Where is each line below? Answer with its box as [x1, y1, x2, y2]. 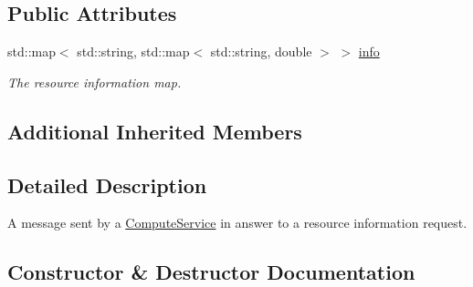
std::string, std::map [77, 42, 190, 61]
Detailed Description [7, 170, 207, 199]
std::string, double [210, 42, 312, 61]
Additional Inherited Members [7, 117, 302, 145]
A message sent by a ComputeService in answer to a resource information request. [7, 213, 468, 232]
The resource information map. [7, 72, 182, 91]
